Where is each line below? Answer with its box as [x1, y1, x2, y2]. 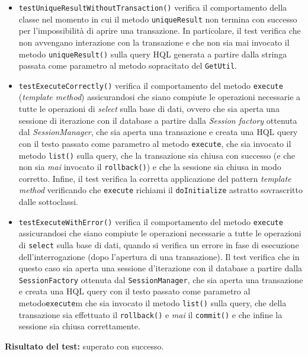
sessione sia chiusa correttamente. [18, 320, 140, 332]
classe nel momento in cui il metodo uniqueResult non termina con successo [18, 12, 297, 25]
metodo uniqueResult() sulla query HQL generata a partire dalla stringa [18, 47, 287, 60]
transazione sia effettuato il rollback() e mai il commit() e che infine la [18, 308, 283, 320]
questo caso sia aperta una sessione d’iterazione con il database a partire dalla [18, 262, 303, 274]
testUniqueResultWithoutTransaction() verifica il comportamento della [18, 1, 287, 13]
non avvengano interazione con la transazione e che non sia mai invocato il [18, 36, 290, 48]
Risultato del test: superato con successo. [5, 339, 164, 352]
